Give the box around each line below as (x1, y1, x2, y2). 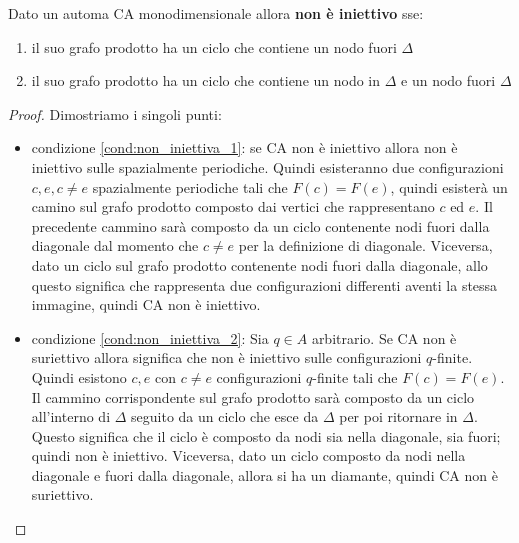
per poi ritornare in (339, 406, 458, 427)
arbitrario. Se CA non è (311, 327, 457, 348)
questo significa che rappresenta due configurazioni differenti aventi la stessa (31, 274, 498, 295)
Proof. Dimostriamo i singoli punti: (8, 103, 222, 124)
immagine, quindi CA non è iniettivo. (31, 294, 261, 315)
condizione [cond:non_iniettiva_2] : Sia (31, 327, 269, 348)
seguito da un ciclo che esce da (131, 406, 319, 427)
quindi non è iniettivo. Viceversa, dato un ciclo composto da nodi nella (31, 445, 466, 466)
